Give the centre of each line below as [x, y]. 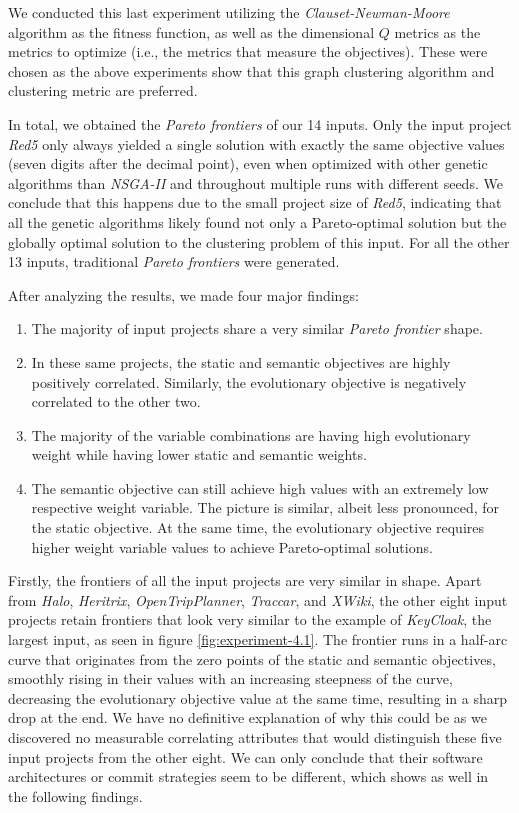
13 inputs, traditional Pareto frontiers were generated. [174, 261]
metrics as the [437, 31]
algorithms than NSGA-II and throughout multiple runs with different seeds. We [255, 182]
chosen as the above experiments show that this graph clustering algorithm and [251, 70]
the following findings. [75, 795]
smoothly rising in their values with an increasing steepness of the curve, [230, 678]
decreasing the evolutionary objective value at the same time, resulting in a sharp [257, 697]
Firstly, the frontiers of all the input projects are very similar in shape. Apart [245, 580]
